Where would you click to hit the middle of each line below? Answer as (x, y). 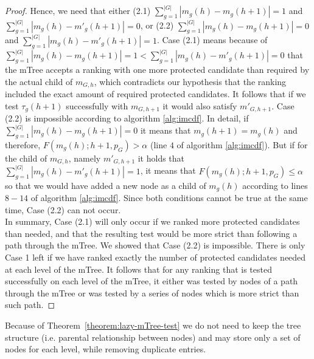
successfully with (97, 105)
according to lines (275, 185)
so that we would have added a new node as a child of (106, 185)
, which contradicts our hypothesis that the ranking (190, 81)
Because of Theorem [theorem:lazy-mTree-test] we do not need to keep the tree (153, 325)
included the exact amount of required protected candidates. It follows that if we (155, 93)
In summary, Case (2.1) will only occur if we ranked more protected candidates (152, 221)
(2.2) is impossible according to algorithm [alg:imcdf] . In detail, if (127, 118)
